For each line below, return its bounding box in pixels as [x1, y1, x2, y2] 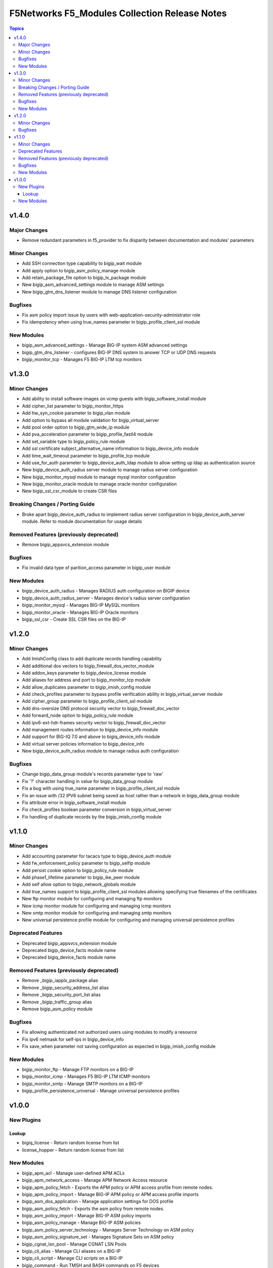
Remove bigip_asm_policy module [22, 1006, 93, 1012]
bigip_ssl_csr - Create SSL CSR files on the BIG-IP [22, 616, 126, 622]
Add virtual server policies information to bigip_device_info [22, 741, 145, 747]
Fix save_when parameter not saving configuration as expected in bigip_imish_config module [22, 1043, 216, 1049]
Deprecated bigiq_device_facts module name [22, 954, 116, 961]
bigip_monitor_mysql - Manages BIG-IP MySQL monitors [22, 602, 140, 608]
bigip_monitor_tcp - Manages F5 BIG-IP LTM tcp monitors [22, 357, 142, 363]
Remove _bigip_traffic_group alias [22, 999, 92, 1005]
